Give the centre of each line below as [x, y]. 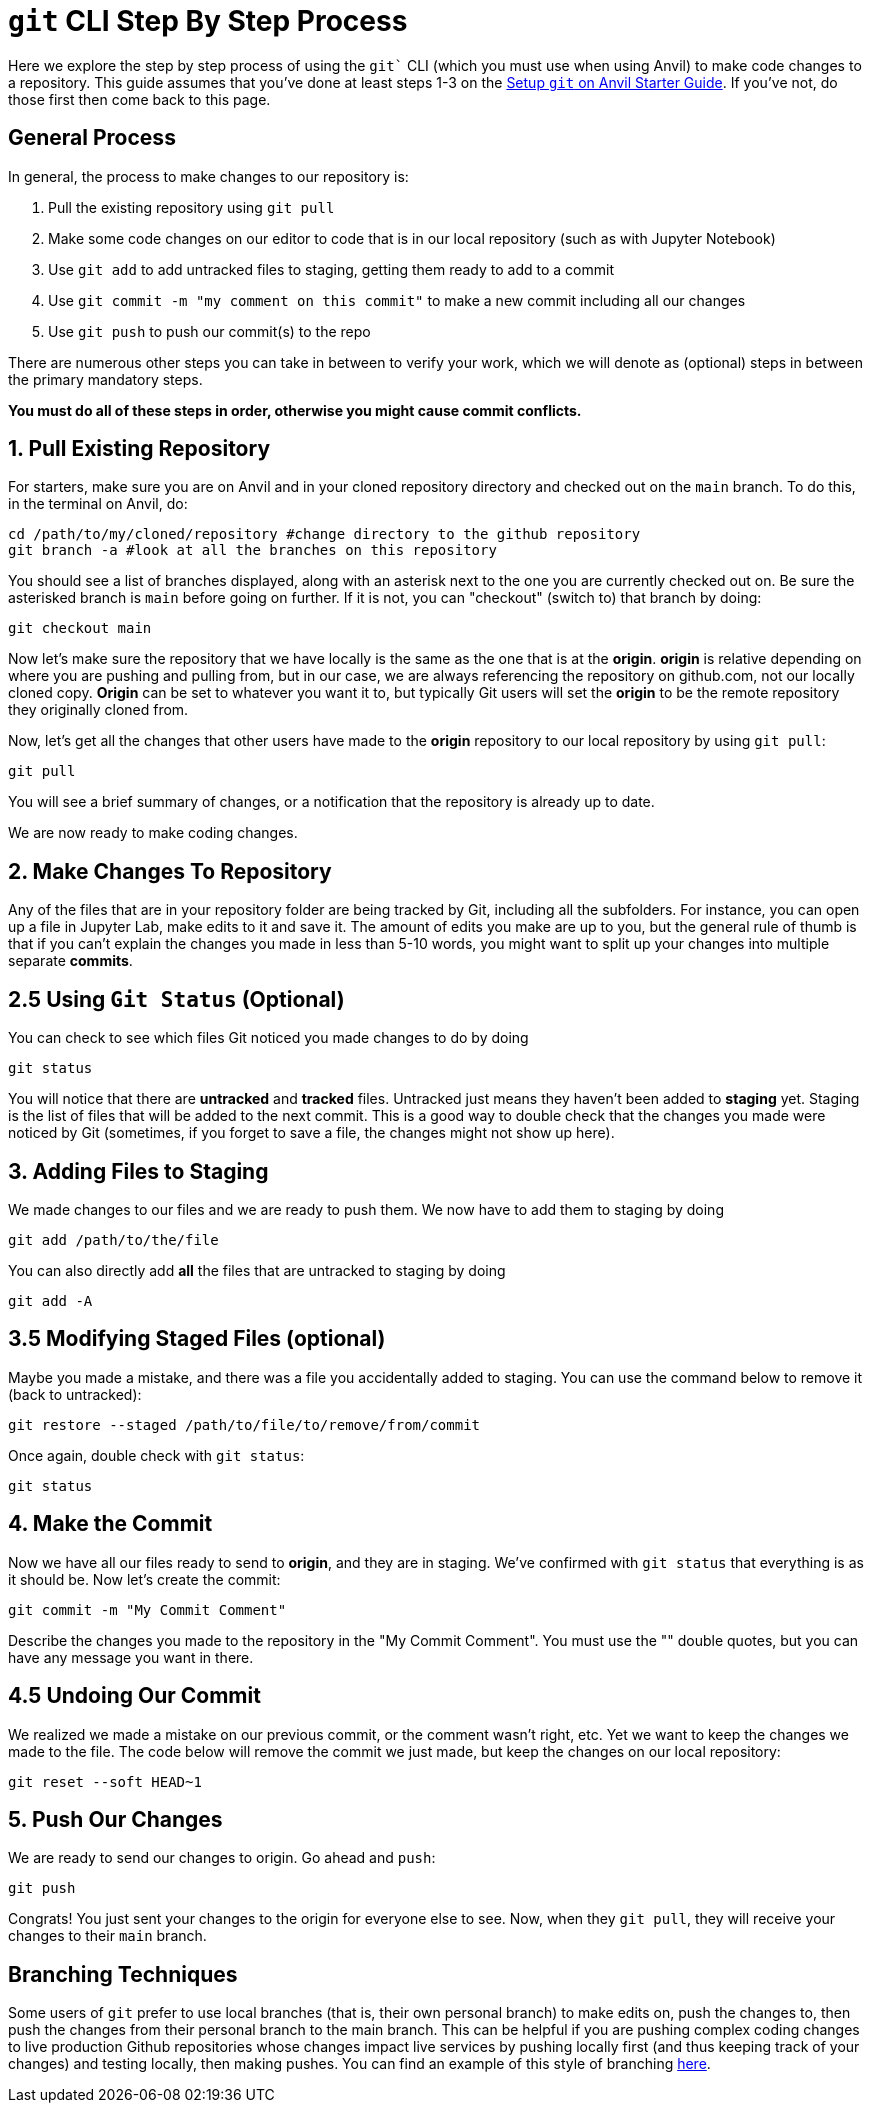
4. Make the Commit [110, 1524]
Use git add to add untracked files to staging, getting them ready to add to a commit [331, 269]
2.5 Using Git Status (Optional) [176, 999]
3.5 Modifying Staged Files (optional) [197, 1339]
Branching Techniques [123, 1974]
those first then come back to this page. [139, 99]
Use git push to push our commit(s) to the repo [209, 331]
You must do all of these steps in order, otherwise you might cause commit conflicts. [295, 410]
